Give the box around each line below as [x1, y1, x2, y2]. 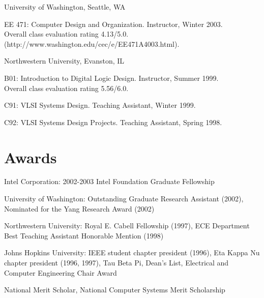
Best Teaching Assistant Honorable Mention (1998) [4, 230, 164, 241]
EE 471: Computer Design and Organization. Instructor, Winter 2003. [4, 18, 223, 29]
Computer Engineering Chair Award [4, 267, 117, 278]
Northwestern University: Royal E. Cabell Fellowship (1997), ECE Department [4, 220, 250, 231]
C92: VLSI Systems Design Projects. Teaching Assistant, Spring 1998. [4, 116, 222, 127]
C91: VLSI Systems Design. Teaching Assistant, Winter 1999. [4, 100, 196, 110]
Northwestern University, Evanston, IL [4, 55, 125, 66]
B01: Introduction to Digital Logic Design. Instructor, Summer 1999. [4, 72, 219, 83]
